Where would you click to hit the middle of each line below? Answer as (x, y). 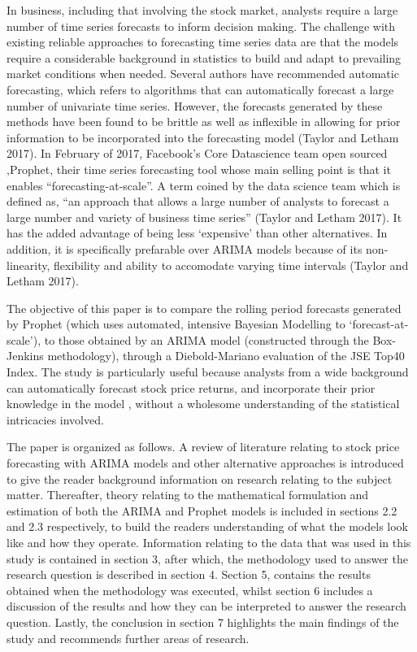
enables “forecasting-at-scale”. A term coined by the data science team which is (204, 185)
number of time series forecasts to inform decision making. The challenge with (201, 26)
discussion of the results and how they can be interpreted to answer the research (206, 606)
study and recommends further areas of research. (128, 638)
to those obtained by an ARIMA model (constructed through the (206, 339)
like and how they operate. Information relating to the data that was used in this (209, 542)
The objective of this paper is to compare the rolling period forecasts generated (204, 308)
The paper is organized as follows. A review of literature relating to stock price (203, 447)
